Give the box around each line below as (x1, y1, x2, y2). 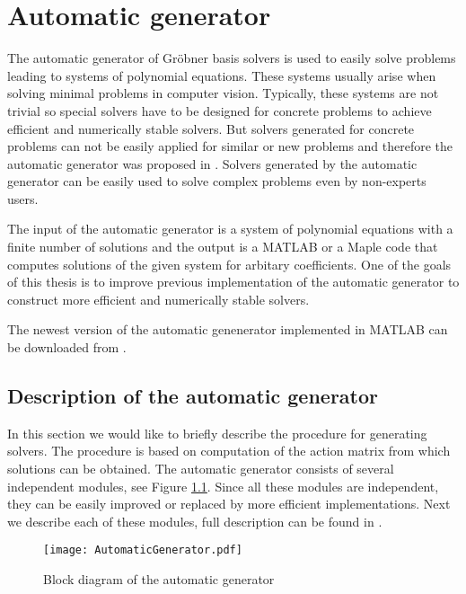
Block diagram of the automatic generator (43, 570, 275, 589)
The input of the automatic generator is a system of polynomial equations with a (7, 219, 453, 238)
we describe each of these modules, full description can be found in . (7, 511, 382, 530)
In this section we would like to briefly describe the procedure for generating (7, 423, 427, 442)
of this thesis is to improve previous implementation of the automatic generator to (7, 272, 460, 291)
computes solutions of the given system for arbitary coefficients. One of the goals (7, 254, 452, 273)
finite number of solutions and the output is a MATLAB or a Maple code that (7, 237, 438, 256)
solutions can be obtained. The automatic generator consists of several (7, 459, 394, 478)
